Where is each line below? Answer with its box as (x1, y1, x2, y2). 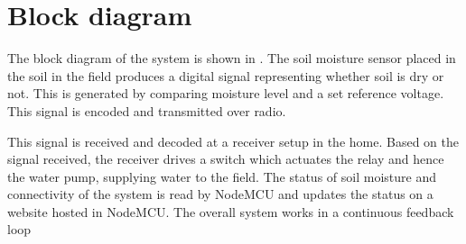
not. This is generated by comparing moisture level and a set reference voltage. (7, 84, 444, 103)
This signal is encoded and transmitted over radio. (7, 101, 286, 120)
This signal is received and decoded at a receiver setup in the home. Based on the (7, 131, 459, 150)
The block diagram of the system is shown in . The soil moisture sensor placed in (7, 49, 456, 68)
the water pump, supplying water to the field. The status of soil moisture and (7, 167, 436, 185)
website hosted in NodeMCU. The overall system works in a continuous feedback (7, 202, 454, 221)
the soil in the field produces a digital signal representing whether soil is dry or (7, 66, 444, 85)
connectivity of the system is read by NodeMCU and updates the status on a (7, 185, 433, 203)
